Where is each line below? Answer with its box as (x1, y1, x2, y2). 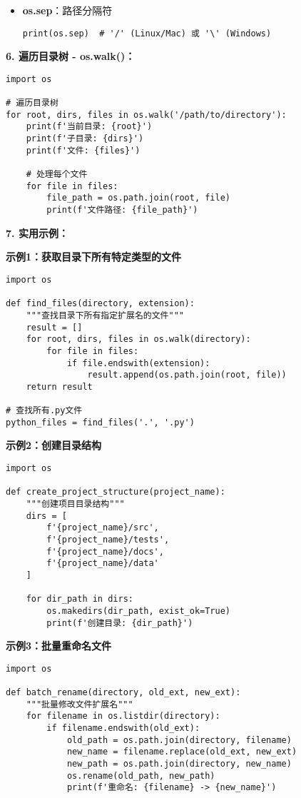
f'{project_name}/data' (46, 558, 159, 569)
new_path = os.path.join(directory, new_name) (66, 759, 292, 769)
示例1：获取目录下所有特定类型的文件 (6, 249, 182, 264)
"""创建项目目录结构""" (26, 499, 125, 509)
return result (26, 381, 93, 392)
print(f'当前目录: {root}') (26, 121, 153, 132)
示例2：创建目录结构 (6, 438, 102, 453)
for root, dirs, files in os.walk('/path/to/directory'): (6, 109, 287, 120)
